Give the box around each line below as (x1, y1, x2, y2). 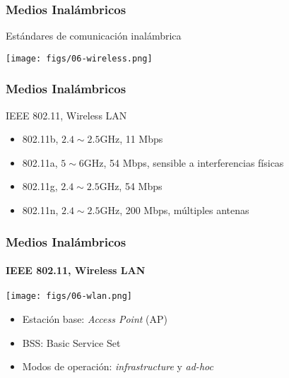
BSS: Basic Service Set (22, 335, 121, 350)
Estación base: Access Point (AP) (22, 311, 168, 326)
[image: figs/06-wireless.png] (6, 53, 153, 64)
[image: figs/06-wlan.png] (6, 291, 132, 302)
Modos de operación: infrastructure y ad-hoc (22, 359, 213, 374)
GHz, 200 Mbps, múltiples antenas (100, 203, 249, 218)
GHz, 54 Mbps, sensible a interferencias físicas (83, 155, 284, 170)
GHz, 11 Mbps (100, 131, 163, 146)
